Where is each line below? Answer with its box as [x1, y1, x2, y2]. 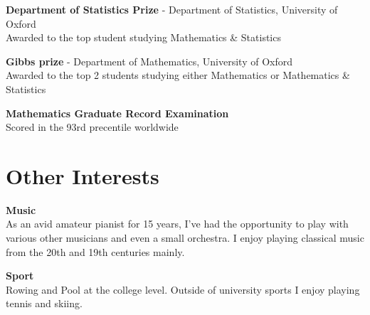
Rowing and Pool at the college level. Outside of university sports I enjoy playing [6, 282, 360, 297]
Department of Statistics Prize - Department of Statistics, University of [6, 2, 338, 16]
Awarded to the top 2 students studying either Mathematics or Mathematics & [6, 68, 350, 82]
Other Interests [6, 161, 159, 190]
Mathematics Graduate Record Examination [6, 105, 229, 120]
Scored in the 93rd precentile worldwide [6, 119, 179, 134]
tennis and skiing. [6, 296, 83, 311]
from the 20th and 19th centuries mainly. [6, 244, 185, 259]
